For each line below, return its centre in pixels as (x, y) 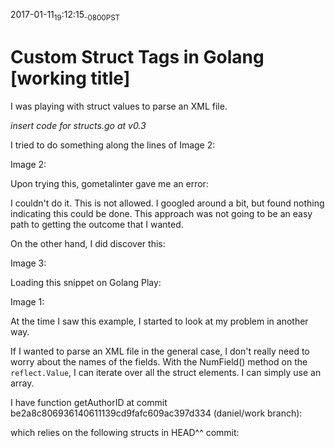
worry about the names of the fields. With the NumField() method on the (159, 361)
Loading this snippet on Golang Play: (86, 282)
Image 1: (27, 301)
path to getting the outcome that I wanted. (97, 224)
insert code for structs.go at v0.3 (78, 125)
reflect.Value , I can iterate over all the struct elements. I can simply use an (166, 372)
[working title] (70, 78)
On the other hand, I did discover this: (88, 243)
